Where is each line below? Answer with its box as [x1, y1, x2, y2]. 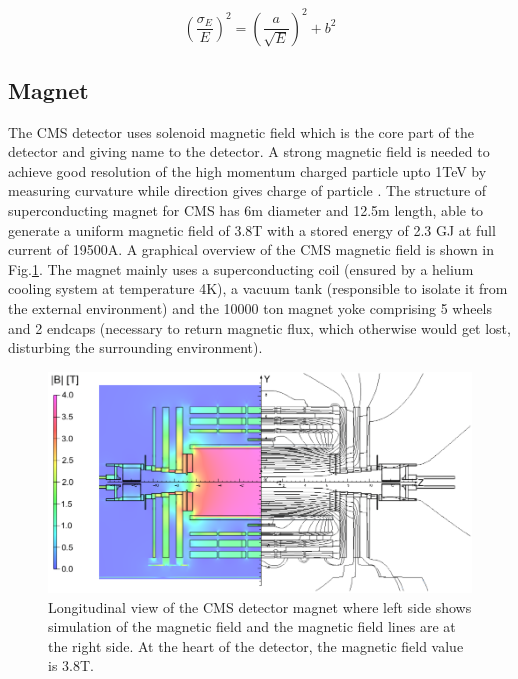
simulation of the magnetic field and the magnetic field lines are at [48, 616, 456, 637]
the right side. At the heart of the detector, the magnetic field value [48, 635, 464, 656]
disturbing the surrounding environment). [8, 337, 263, 358]
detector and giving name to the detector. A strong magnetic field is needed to [8, 141, 490, 162]
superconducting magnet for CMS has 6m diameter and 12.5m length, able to [8, 200, 484, 221]
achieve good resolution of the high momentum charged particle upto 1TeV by [8, 160, 487, 181]
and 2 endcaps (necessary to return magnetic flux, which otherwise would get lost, [8, 317, 511, 338]
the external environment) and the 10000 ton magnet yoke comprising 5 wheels [8, 298, 493, 319]
